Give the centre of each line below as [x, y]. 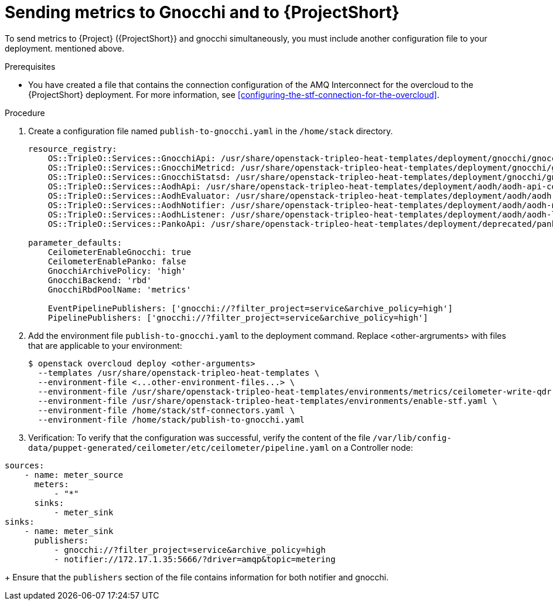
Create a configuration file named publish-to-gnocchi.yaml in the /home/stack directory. [211, 131]
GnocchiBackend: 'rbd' [100, 280]
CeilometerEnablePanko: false [117, 261]
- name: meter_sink [69, 531]
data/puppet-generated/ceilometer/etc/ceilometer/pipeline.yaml [179, 448]
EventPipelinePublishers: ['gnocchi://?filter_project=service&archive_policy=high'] [250, 308]
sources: [25, 465]
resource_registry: [73, 149]
